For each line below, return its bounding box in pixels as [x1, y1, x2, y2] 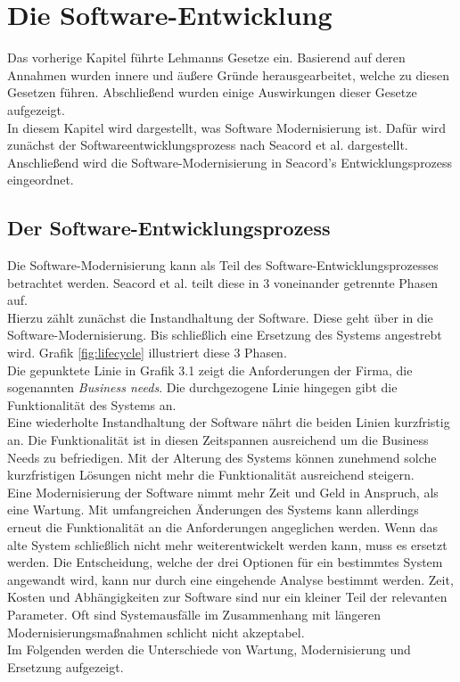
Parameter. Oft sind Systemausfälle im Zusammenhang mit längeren [7, 604, 382, 623]
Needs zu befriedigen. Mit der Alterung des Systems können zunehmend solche [7, 448, 437, 466]
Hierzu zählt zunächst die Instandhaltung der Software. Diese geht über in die [7, 308, 433, 326]
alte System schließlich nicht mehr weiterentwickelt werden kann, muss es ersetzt [7, 535, 448, 554]
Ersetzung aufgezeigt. [7, 657, 124, 676]
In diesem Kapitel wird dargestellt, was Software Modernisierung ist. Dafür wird [7, 118, 447, 136]
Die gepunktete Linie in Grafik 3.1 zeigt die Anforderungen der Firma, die [7, 360, 413, 379]
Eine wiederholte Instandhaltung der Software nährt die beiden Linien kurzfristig [7, 413, 450, 431]
